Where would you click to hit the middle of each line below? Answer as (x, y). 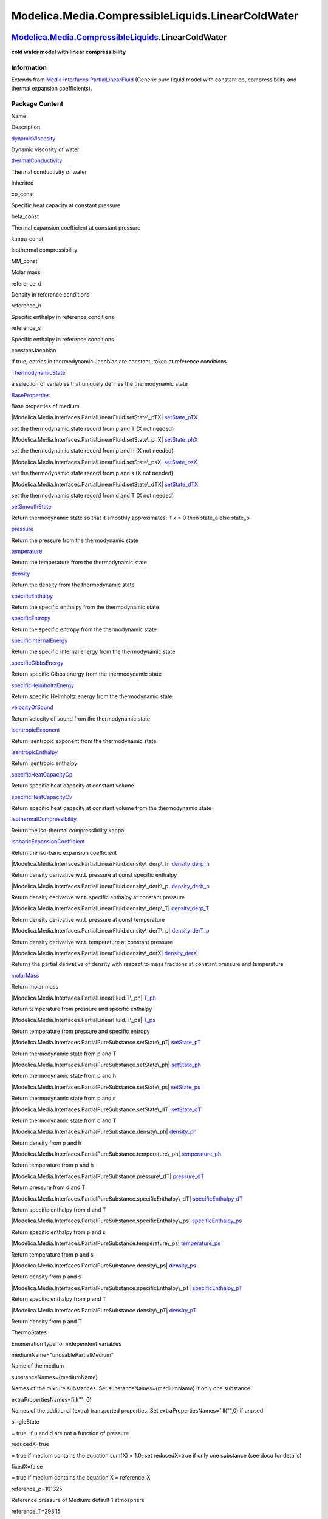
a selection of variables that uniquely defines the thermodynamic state (100, 384)
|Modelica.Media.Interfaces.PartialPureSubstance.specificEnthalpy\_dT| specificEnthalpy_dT (127, 1198)
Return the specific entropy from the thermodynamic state (84, 629)
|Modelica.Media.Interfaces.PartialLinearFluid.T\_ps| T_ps (84, 1020)
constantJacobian (34, 350)
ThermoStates (29, 1332)
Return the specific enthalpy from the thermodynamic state (85, 607)
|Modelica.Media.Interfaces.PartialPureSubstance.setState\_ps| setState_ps (106, 1087)
